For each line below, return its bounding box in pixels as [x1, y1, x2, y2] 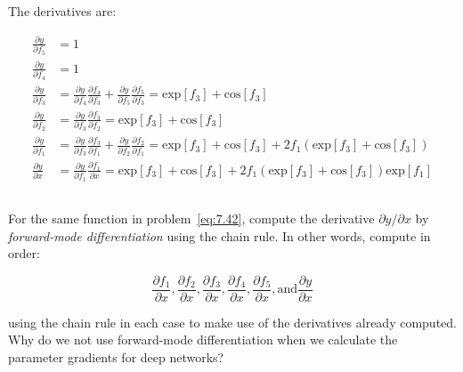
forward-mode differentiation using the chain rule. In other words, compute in [8, 226, 431, 245]
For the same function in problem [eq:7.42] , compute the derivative [8, 208, 375, 227]
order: [8, 244, 40, 263]
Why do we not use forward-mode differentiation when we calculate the [8, 330, 398, 349]
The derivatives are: [8, 2, 117, 20]
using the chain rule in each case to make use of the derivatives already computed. [8, 312, 457, 331]
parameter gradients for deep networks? [8, 348, 224, 367]
